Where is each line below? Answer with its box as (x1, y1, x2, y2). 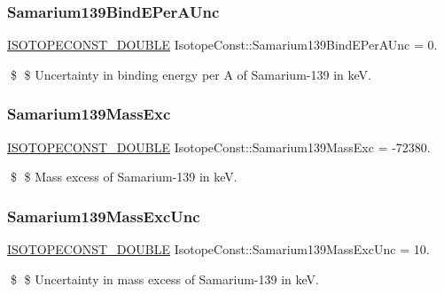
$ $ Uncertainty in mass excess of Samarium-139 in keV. (10, 269, 319, 288)
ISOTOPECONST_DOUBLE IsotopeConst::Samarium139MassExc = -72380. (7, 137, 431, 156)
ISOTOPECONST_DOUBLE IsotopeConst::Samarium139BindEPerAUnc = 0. (7, 35, 438, 54)
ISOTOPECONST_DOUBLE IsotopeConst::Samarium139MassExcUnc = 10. (7, 240, 430, 259)
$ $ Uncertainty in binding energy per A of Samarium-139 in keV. (10, 65, 371, 83)
